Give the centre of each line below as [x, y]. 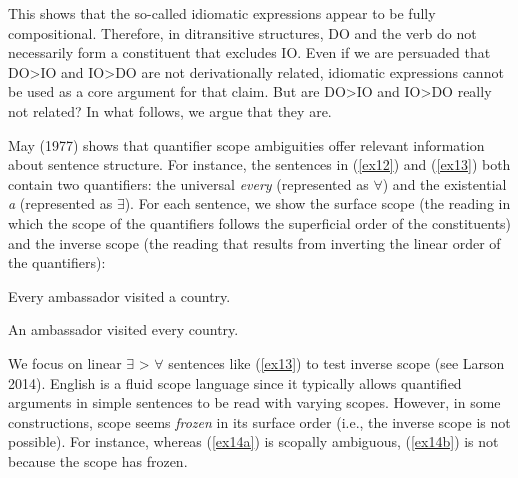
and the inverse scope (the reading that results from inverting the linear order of [254, 242]
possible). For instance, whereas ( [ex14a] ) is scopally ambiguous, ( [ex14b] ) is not [253, 441]
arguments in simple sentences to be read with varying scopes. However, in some [254, 402]
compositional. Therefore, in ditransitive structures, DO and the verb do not [242, 32]
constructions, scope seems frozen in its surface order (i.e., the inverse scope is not [259, 421]
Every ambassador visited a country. [119, 295]
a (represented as [60, 203]
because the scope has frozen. [98, 460]
